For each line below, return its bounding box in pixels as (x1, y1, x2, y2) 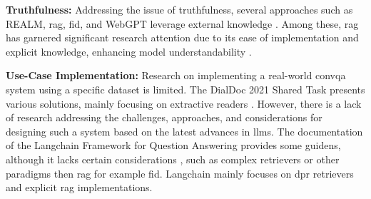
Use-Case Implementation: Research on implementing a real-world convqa (6, 68, 346, 83)
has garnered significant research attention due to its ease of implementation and (6, 30, 359, 45)
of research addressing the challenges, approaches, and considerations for (6, 110, 322, 125)
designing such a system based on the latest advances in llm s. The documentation (6, 123, 363, 138)
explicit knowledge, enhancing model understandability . (6, 44, 252, 58)
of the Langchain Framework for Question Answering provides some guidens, (6, 138, 341, 153)
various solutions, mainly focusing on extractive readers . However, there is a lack (6, 96, 362, 111)
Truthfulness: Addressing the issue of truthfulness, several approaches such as (6, 2, 353, 16)
